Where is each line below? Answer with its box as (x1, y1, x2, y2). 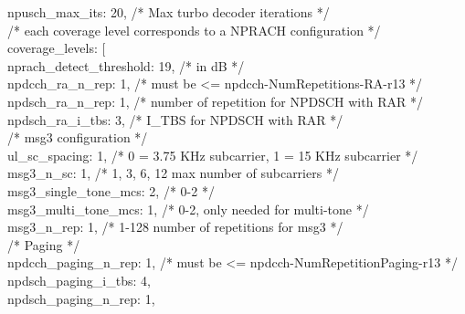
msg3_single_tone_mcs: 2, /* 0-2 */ (7, 181, 215, 200)
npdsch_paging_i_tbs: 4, (7, 270, 151, 289)
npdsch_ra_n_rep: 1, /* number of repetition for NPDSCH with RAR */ (7, 91, 423, 110)
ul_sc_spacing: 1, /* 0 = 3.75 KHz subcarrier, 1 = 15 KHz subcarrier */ (7, 145, 418, 164)
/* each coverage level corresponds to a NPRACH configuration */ (7, 20, 381, 39)
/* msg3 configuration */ (7, 128, 148, 147)
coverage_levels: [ (7, 38, 106, 58)
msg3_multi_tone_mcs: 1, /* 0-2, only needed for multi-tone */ (7, 199, 369, 218)
